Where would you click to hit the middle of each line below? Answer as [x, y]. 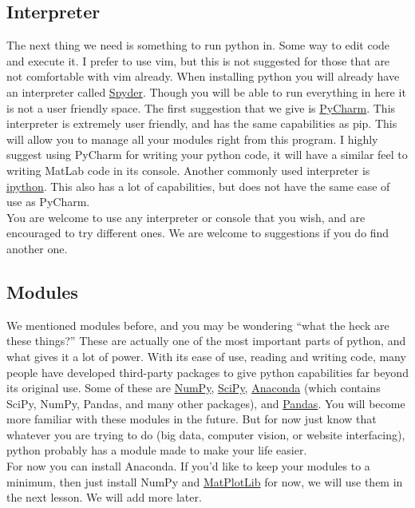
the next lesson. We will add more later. [104, 497]
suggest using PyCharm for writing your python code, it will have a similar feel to [207, 155]
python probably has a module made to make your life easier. [157, 450]
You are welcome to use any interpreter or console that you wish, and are [186, 217]
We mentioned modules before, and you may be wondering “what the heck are [198, 325]
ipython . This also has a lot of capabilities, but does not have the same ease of [198, 186]
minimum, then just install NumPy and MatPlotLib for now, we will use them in [205, 481]
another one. [37, 248]
